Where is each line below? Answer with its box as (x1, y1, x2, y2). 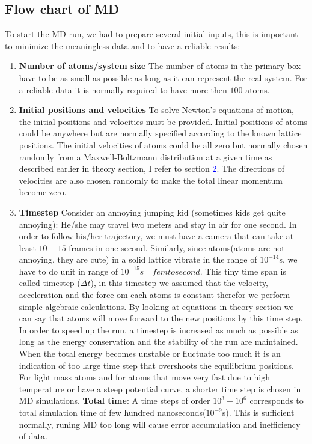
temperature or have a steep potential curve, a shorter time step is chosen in (19, 382, 301, 395)
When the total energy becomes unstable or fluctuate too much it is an (19, 347, 281, 360)
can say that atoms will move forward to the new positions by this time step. (19, 312, 303, 324)
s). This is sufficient (222, 406, 295, 419)
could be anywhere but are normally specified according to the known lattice (19, 127, 302, 139)
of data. (19, 430, 47, 442)
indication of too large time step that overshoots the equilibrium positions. (19, 359, 294, 371)
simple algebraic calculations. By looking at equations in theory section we (19, 300, 294, 312)
